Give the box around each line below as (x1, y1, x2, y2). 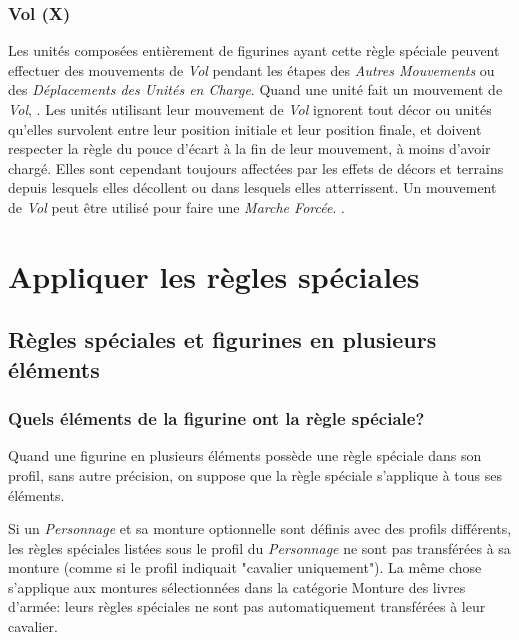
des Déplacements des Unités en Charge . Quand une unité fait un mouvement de (8, 79, 503, 100)
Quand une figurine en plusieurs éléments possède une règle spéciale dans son (8, 445, 482, 466)
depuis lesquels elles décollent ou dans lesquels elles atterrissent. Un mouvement (8, 177, 497, 198)
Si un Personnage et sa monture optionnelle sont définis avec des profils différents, (8, 518, 512, 539)
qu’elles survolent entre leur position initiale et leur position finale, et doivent (8, 118, 482, 139)
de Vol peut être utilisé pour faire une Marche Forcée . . (8, 196, 345, 217)
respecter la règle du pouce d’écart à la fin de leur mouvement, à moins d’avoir (8, 138, 491, 159)
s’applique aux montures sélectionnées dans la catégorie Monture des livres (8, 576, 466, 597)
